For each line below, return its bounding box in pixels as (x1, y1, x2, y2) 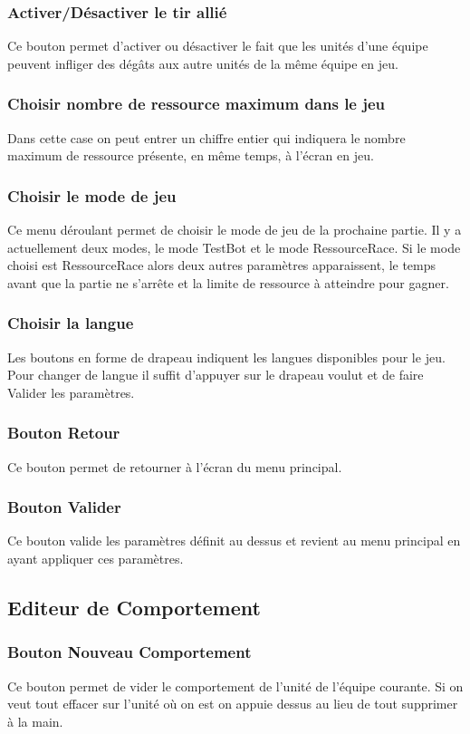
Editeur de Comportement (7, 594, 261, 622)
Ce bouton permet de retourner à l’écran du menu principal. (7, 457, 342, 476)
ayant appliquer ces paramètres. (7, 549, 184, 568)
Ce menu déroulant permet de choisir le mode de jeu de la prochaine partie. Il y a (7, 220, 462, 239)
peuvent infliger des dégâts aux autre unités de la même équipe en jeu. (7, 53, 398, 72)
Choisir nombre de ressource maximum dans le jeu (7, 92, 386, 115)
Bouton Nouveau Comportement (7, 641, 252, 663)
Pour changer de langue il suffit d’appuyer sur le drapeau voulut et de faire (7, 365, 424, 384)
